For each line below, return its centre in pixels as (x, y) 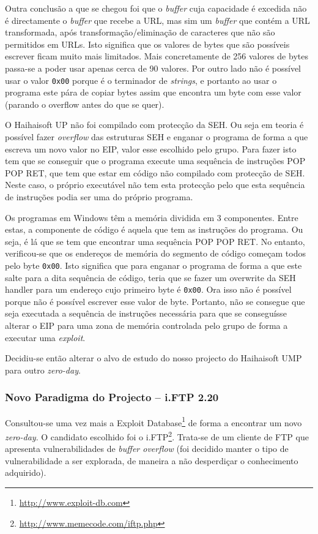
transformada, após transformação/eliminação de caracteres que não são (140, 32)
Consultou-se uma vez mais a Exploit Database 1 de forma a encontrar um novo (153, 421)
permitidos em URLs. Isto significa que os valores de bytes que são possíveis (147, 44)
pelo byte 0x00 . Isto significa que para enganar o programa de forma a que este (153, 265)
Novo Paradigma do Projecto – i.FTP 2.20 (112, 397)
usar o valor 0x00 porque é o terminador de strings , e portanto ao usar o (141, 80)
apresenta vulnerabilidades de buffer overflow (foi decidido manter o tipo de (147, 449)
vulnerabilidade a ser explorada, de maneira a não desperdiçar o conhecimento (152, 460)
